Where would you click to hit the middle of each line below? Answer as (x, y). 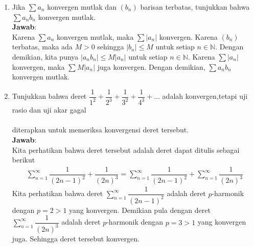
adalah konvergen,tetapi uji (205, 96)
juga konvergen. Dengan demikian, (151, 66)
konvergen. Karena (188, 36)
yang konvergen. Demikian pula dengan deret (140, 210)
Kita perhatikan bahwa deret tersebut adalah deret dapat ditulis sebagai (126, 149)
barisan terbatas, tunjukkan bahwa (195, 7)
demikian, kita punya (45, 56)
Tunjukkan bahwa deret (49, 96)
